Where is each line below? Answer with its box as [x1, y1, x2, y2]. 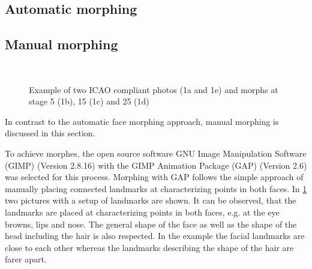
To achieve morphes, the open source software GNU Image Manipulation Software [5, 147, 307, 159]
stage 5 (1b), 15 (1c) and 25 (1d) [29, 95, 149, 107]
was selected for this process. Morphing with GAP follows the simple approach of [5, 171, 304, 183]
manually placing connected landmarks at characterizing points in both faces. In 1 [5, 182, 307, 195]
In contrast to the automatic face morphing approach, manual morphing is [5, 115, 279, 127]
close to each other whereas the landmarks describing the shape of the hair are [5, 241, 294, 253]
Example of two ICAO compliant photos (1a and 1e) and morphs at [29, 83, 278, 95]
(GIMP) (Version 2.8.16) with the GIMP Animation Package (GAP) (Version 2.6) [5, 159, 307, 171]
